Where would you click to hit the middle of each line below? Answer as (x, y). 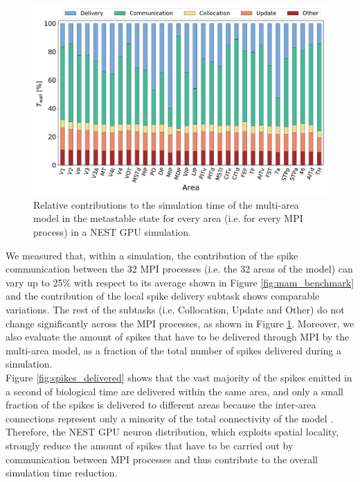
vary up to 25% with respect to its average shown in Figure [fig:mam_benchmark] (180, 282)
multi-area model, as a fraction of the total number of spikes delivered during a (173, 350)
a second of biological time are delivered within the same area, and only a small (174, 391)
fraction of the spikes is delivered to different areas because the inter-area (161, 405)
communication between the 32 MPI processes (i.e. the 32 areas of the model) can (179, 269)
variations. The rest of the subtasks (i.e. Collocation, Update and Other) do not (175, 310)
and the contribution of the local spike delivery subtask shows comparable (163, 296)
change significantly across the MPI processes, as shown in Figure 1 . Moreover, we (180, 323)
